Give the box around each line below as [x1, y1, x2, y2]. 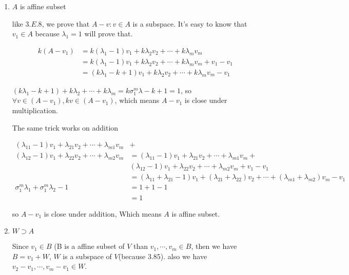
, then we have [191, 241, 237, 251]
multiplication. [12, 105, 58, 116]
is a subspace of [63, 250, 112, 261]
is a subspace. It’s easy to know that [132, 18, 247, 29]
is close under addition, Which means [44, 208, 162, 219]
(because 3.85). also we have [118, 250, 207, 261]
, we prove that [42, 18, 90, 29]
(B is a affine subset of [54, 241, 125, 251]
